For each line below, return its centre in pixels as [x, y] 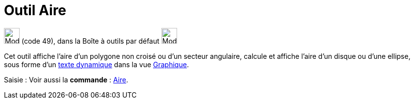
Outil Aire [35, 10]
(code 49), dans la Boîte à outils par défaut [90, 41]
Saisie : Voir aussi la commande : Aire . [66, 79]
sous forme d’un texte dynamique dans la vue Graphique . [96, 64]
